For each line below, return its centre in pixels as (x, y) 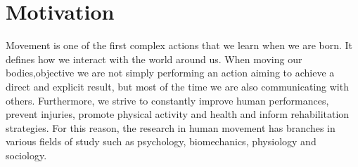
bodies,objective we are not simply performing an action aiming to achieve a (170, 73)
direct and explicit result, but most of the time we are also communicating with (177, 86)
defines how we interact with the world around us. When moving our (154, 59)
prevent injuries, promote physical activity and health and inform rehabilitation (178, 114)
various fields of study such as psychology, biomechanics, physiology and (161, 141)
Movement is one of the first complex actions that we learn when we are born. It (179, 45)
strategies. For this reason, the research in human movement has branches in (171, 127)
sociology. (26, 155)
